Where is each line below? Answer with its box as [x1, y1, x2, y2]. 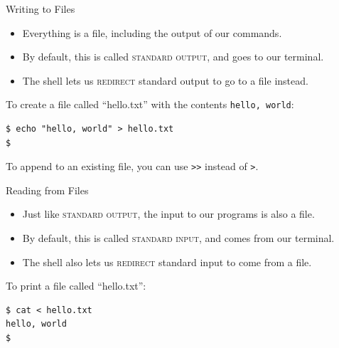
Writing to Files [6, 1, 75, 16]
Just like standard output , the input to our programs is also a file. [22, 206, 315, 221]
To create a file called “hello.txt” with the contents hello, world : [6, 97, 294, 112]
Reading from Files [6, 182, 89, 197]
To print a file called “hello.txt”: [6, 278, 146, 293]
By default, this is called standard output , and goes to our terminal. [22, 49, 324, 64]
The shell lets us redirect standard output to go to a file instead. [22, 73, 308, 88]
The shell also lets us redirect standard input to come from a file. [22, 254, 312, 269]
